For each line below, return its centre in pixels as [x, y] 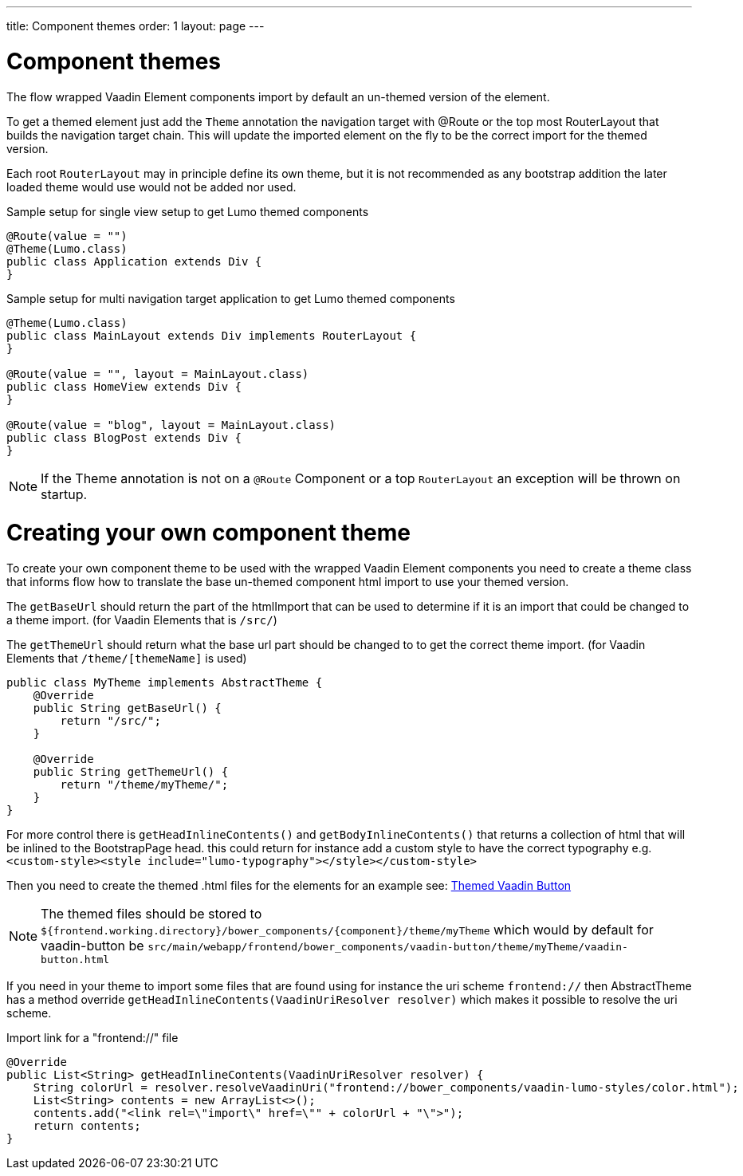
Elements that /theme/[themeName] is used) [127, 658]
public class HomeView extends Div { [124, 386]
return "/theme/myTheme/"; [144, 785]
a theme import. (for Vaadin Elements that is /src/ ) [142, 620]
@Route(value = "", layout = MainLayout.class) [158, 374]
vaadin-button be [92, 946]
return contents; [87, 1126]
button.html [75, 960]
